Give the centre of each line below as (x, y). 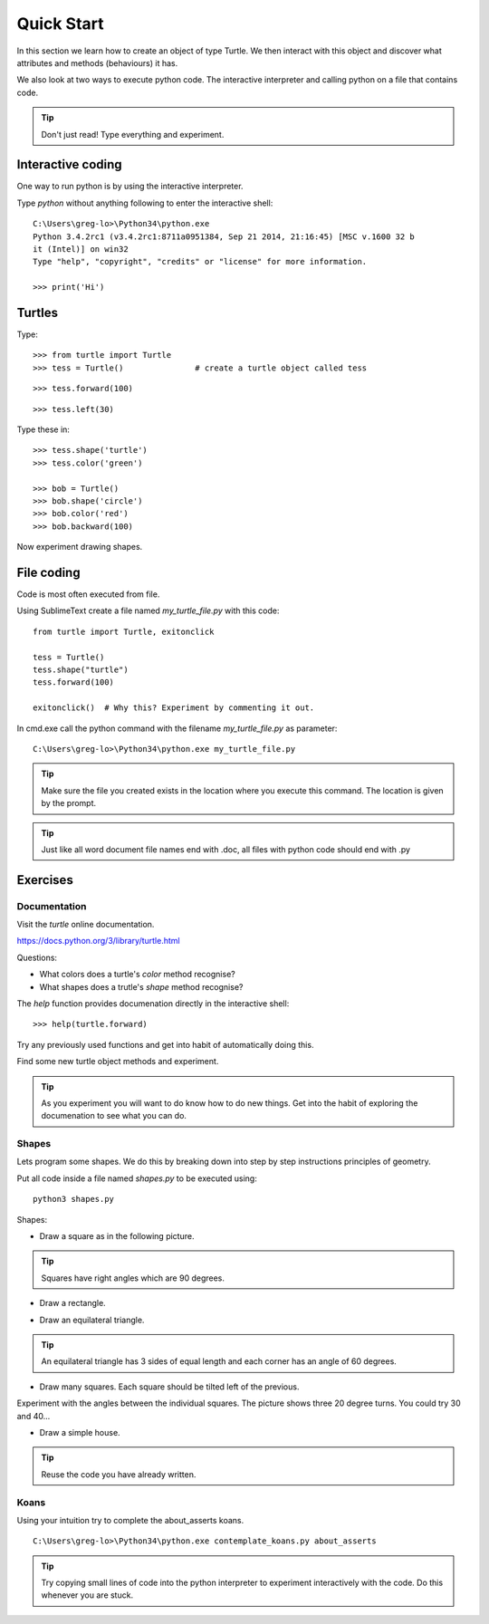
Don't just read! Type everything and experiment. (133, 134)
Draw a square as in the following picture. (117, 1236)
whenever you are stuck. (87, 1595)
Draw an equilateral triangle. (92, 1320)
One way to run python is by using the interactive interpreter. (130, 187)
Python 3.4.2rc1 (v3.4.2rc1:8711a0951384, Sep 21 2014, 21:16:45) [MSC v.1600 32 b (224, 236)
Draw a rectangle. (72, 1303)
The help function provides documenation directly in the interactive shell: (153, 1004)
